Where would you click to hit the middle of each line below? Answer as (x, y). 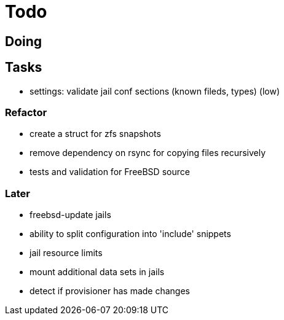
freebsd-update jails (70, 215)
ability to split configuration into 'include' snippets (130, 234)
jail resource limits (66, 253)
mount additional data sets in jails (97, 272)
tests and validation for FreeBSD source (110, 172)
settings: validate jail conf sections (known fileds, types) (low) (155, 91)
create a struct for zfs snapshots (95, 134)
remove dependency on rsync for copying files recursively (148, 153)
